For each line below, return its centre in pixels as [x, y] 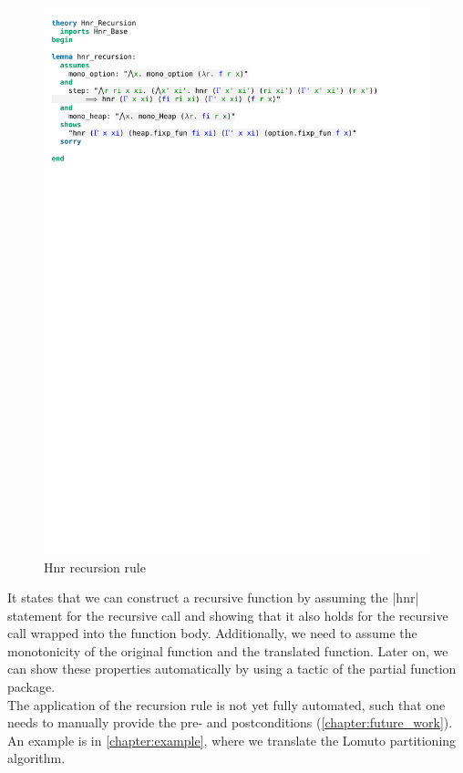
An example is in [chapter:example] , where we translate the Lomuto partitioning [232, 740]
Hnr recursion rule [95, 567]
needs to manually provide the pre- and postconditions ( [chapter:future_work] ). [230, 722]
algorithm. [36, 758]
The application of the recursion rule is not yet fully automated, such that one [226, 704]
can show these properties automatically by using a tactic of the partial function [232, 669]
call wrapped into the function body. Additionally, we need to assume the [212, 633]
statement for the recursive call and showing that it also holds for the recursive [228, 615]
